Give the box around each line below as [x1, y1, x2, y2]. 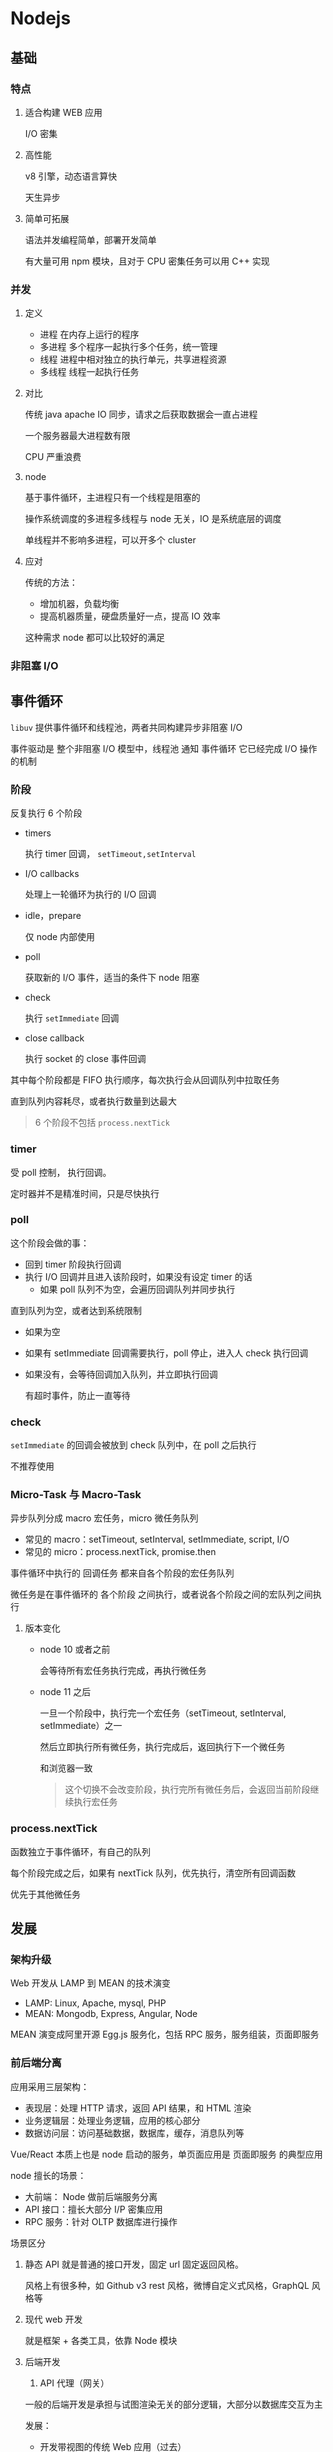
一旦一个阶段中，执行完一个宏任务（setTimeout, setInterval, [39, 1707, 287, 1719]
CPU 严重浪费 [24, 451, 82, 463]
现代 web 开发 [24, 2313, 83, 2325]
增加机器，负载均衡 [39, 598, 120, 610]
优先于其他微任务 [10, 1888, 81, 1900]
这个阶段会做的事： [10, 1237, 90, 1249]
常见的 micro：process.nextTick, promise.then [24, 1546, 217, 1558]
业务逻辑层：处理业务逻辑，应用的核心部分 [24, 2114, 201, 2126]
